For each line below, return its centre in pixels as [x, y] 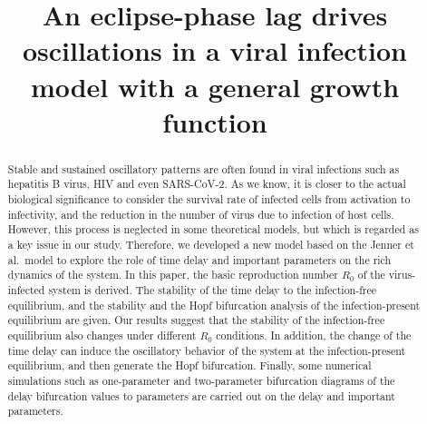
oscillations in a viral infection [215, 50]
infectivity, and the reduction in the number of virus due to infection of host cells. [201, 214]
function [215, 121]
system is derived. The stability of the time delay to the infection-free [213, 289]
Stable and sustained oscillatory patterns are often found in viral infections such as [204, 168]
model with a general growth [215, 86]
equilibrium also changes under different [102, 335]
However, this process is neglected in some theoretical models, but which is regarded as [213, 229]
